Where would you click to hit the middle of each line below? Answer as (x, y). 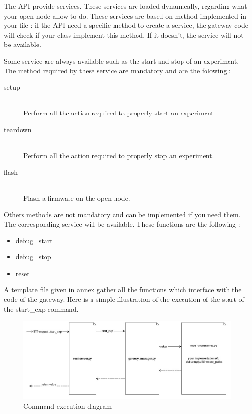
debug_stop (33, 257)
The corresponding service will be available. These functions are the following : (122, 224)
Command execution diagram (68, 405)
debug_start (34, 240)
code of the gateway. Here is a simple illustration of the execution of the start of (124, 299)
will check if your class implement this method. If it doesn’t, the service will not (124, 34)
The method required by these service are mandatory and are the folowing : (117, 70)
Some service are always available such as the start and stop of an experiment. (122, 60)
